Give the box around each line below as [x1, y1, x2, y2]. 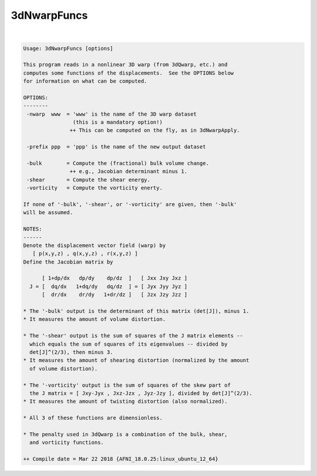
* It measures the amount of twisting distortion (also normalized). [23, 398, 228, 405]
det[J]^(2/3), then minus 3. [29, 349, 114, 355]
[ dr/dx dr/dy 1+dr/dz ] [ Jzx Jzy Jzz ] [42, 291, 188, 298]
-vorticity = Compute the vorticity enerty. [26, 185, 163, 191]
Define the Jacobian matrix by [23, 258, 114, 265]
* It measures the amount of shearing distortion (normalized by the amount [23, 357, 249, 364]
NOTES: [23, 226, 42, 232]
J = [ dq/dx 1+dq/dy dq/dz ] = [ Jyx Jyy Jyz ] [29, 283, 188, 290]
